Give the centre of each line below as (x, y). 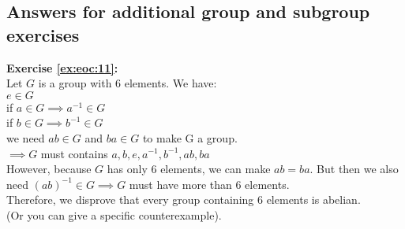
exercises (43, 34)
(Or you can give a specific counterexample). (114, 214)
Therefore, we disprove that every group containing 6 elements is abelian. (184, 199)
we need (26, 137)
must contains (74, 153)
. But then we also (354, 169)
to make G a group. (190, 137)
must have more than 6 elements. (209, 184)
